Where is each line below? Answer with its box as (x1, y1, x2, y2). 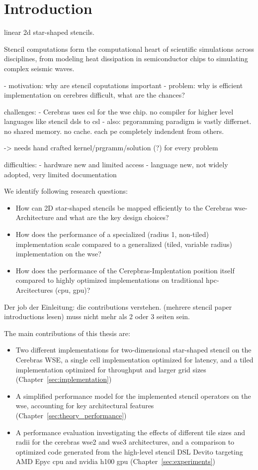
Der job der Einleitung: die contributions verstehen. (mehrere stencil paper (4, 301, 232, 312)
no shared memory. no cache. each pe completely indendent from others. (4, 125, 224, 136)
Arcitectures (15, 285, 53, 295)
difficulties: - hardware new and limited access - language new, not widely (4, 159, 228, 170)
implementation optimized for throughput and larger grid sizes (15, 364, 206, 374)
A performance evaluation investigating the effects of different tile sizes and (15, 427, 246, 437)
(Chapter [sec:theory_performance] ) (15, 410, 127, 420)
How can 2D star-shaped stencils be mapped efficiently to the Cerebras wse (15, 202, 245, 213)
